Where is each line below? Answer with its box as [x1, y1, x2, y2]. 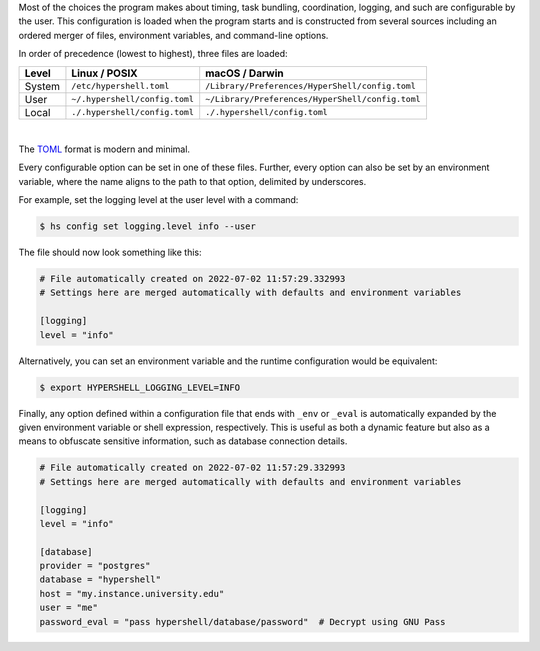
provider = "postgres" [39, 560, 151, 572]
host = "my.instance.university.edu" [39, 588, 225, 599]
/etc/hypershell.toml [71, 81, 170, 92]
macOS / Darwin [205, 66, 284, 80]
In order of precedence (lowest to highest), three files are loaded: [18, 48, 289, 60]
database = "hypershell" [39, 574, 162, 585]
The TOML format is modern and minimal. [18, 143, 190, 155]
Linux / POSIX [71, 66, 139, 80]
